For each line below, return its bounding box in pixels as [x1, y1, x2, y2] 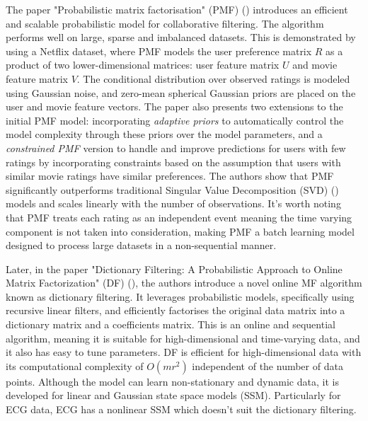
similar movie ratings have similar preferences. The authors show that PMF [6, 168, 334, 183]
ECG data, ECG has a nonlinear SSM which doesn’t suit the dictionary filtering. [6, 402, 357, 417]
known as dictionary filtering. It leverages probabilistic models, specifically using [6, 289, 355, 304]
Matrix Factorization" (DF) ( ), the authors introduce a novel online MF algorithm [6, 275, 362, 290]
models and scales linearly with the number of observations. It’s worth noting [6, 196, 341, 211]
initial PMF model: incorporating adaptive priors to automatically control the [6, 113, 344, 127]
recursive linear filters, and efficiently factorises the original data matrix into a [6, 303, 345, 318]
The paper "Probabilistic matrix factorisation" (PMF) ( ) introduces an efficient [6, 2, 348, 16]
